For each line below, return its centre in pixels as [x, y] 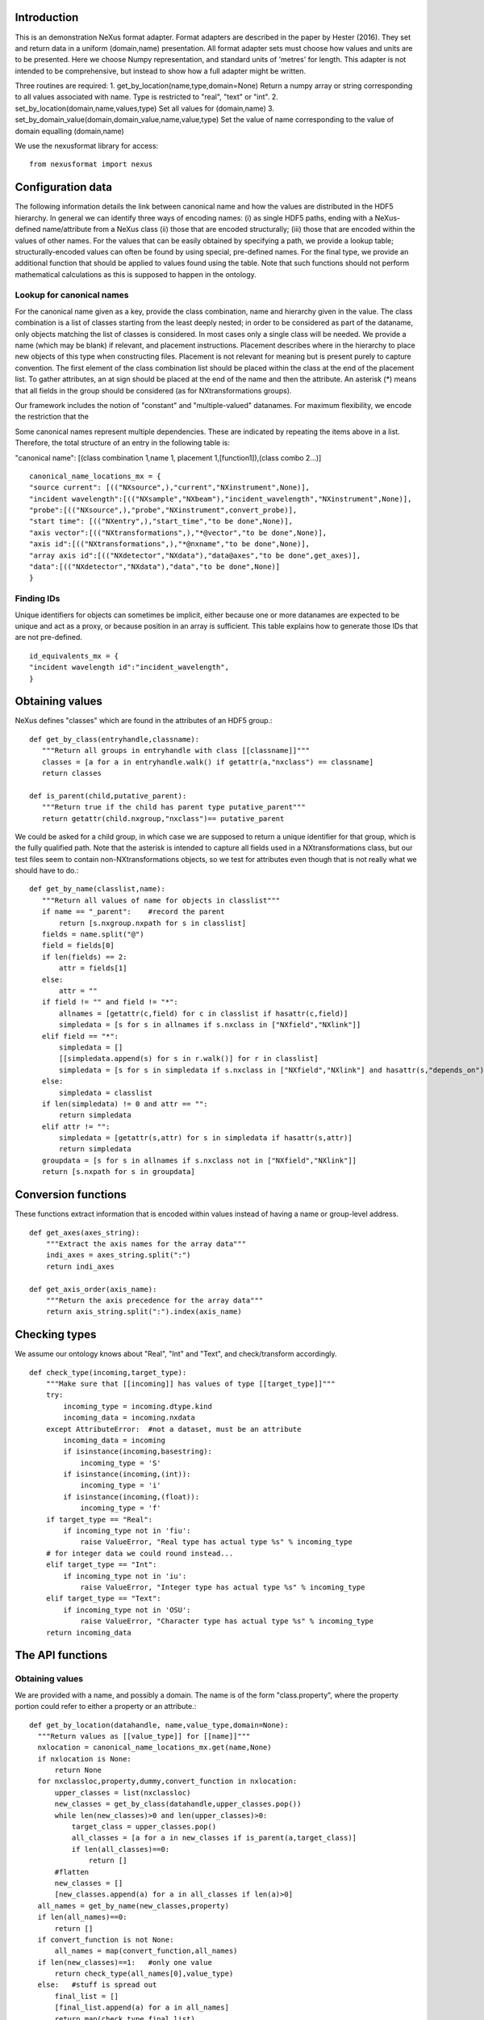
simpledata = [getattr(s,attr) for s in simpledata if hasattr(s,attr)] [206, 1138]
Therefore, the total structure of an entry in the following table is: [122, 443]
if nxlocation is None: [85, 1759]
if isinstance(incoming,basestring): [138, 1452]
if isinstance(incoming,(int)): [127, 1474]
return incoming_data [89, 1633]
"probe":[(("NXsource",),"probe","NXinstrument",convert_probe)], [163, 510]
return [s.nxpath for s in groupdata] [118, 1172]
